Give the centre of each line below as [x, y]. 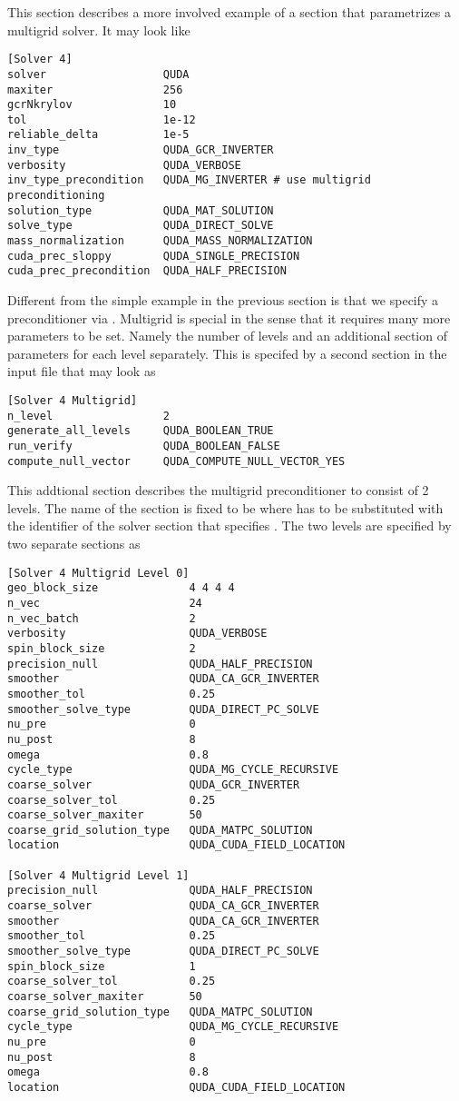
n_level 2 [88, 416]
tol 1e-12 [102, 119]
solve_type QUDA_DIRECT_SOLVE [141, 226]
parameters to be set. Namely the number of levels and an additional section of [227, 336]
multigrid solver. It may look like [99, 30]
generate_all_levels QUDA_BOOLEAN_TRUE [141, 431]
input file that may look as [82, 371]
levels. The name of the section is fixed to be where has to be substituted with [225, 507]
